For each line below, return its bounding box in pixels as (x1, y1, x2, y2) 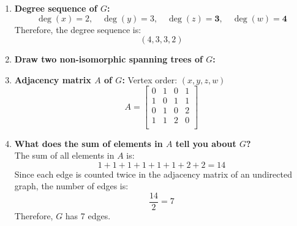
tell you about (175, 137, 236, 149)
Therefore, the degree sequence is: (14, 23, 141, 36)
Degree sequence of (14, 2, 97, 14)
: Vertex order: (122, 73, 178, 86)
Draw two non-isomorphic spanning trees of (14, 53, 203, 66)
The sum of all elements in (14, 149, 115, 162)
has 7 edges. (65, 209, 111, 222)
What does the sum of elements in (14, 137, 163, 149)
